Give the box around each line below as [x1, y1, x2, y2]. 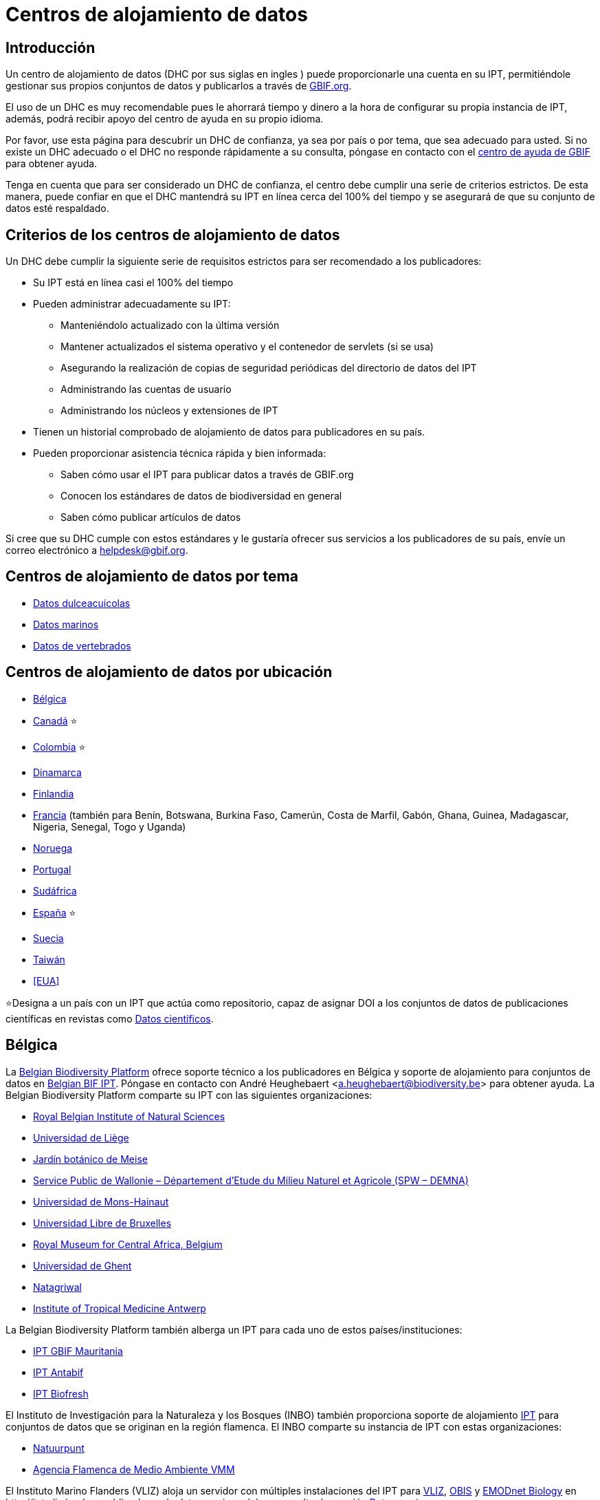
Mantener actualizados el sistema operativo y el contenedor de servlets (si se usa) [60, 341, 434, 353]
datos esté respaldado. [5, 202, 109, 215]
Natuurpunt [33, 1442, 85, 1454]
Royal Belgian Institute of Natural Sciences [33, 1110, 225, 1122]
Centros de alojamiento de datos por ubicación [5, 663, 333, 681]
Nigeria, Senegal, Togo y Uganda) [33, 820, 186, 833]
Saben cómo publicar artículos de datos [60, 511, 241, 524]
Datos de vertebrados [33, 639, 131, 652]
